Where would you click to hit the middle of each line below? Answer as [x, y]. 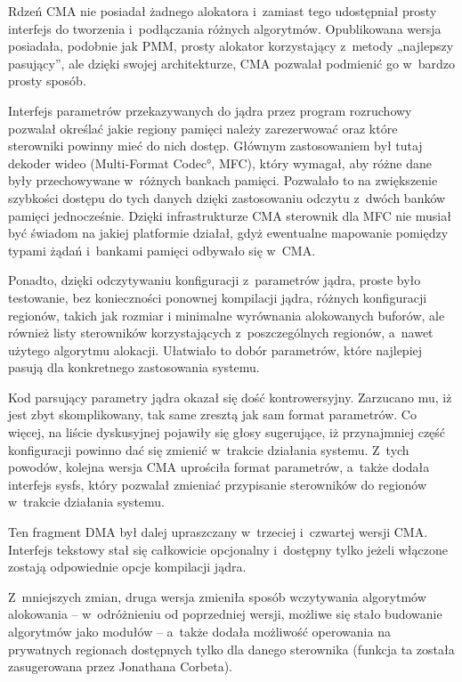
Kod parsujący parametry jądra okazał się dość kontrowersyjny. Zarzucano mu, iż [230, 397]
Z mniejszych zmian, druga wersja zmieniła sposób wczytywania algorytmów [217, 596]
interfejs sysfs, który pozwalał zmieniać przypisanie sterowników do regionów [218, 484]
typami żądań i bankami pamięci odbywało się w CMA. [162, 250]
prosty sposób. [47, 81]
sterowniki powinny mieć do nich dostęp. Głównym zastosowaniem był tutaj [215, 146]
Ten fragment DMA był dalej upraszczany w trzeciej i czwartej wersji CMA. [218, 532]
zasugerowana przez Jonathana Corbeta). [120, 666]
